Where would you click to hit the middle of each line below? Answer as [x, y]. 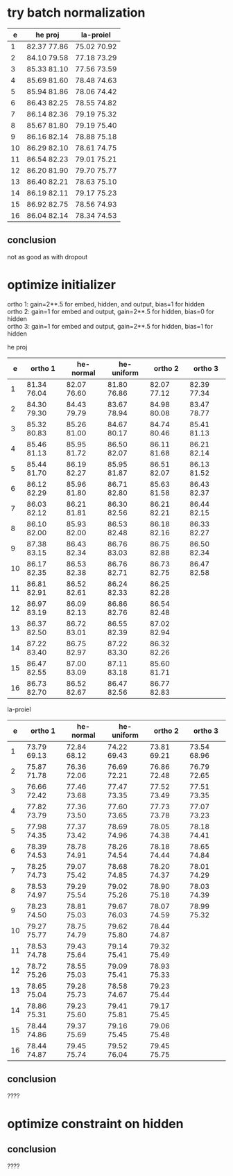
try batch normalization [76, 13]
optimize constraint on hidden [95, 1124]
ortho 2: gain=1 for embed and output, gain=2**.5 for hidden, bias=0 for [111, 311]
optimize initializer [62, 285]
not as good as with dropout [48, 257]
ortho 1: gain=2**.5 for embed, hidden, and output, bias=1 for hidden [106, 304]
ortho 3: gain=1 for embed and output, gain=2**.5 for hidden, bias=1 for [110, 326]
